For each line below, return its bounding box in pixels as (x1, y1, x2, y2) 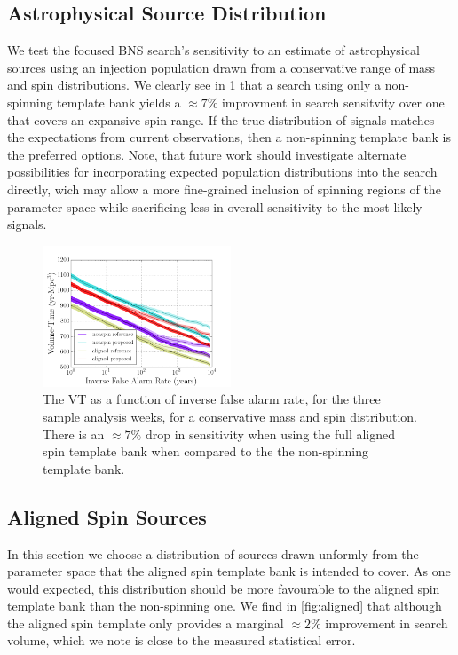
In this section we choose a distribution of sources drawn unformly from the (7, 544, 419, 563)
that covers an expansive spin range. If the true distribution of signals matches (7, 110, 435, 129)
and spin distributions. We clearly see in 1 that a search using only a (7, 75, 381, 94)
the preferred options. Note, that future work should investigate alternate (7, 145, 407, 163)
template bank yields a (57, 92, 181, 111)
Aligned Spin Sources (7, 502, 207, 530)
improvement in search (325, 613, 448, 632)
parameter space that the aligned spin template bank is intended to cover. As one (7, 562, 451, 580)
